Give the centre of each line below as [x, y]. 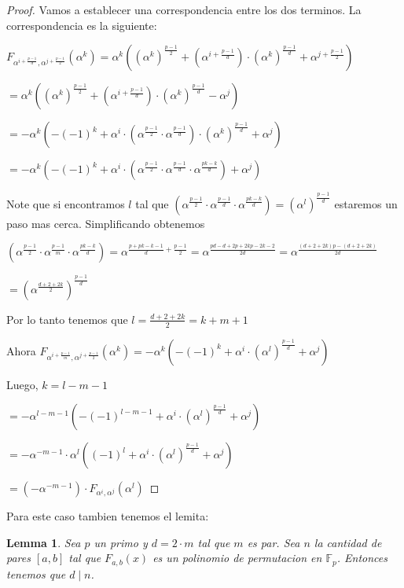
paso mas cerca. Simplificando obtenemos [106, 223]
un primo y [121, 542]
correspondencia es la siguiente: [82, 25]
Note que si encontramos [66, 203]
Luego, [22, 384]
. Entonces [362, 558]
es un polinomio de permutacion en [237, 558]
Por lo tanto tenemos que [67, 319]
